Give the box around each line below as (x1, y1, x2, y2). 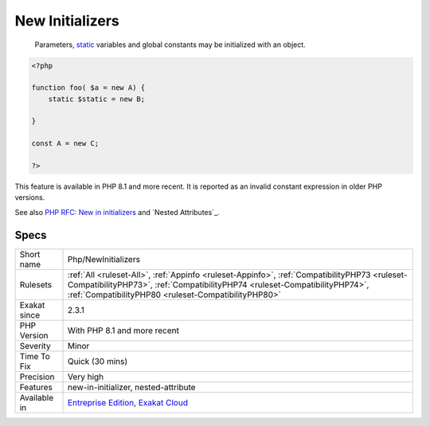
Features (19, 381, 53, 393)
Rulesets (19, 279, 52, 290)
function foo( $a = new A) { (31, 84, 146, 92)
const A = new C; (31, 139, 100, 148)
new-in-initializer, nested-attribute (68, 381, 196, 393)
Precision (19, 371, 55, 382)
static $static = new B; (48, 94, 146, 104)
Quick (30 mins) (68, 355, 128, 366)
